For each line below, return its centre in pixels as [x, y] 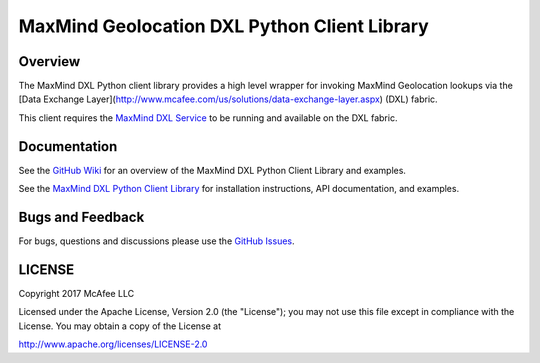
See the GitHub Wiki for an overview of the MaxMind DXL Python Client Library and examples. [212, 170]
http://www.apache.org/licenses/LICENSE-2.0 [113, 344]
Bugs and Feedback [81, 216]
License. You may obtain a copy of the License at [120, 326]
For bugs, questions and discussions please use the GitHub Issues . [156, 241]
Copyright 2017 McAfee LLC [76, 293]
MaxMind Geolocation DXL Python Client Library [223, 26]
